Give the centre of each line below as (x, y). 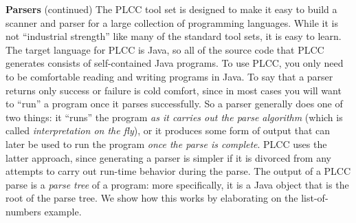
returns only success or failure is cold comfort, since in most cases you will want (174, 90)
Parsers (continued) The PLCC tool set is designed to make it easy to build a (171, 9)
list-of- (315, 198)
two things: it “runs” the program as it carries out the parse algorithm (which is (174, 117)
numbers (23, 211)
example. (63, 211)
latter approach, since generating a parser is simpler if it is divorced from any (168, 157)
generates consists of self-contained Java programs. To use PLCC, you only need (175, 63)
